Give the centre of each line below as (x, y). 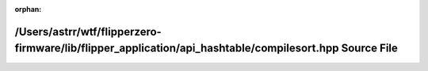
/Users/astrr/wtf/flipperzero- (88, 32)
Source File (369, 49)
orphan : (28, 9)
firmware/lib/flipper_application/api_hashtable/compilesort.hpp (177, 49)
